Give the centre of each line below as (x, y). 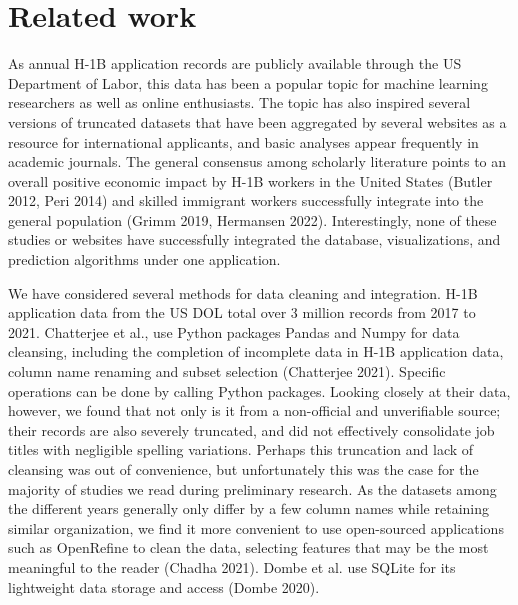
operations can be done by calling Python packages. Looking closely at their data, (259, 390)
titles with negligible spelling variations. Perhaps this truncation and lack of (241, 449)
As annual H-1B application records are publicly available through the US (235, 63)
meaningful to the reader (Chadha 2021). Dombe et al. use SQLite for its (232, 566)
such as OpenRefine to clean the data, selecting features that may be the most (248, 547)
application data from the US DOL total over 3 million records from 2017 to (242, 312)
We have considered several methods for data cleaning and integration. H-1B (243, 292)
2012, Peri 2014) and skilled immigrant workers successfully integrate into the (246, 200)
